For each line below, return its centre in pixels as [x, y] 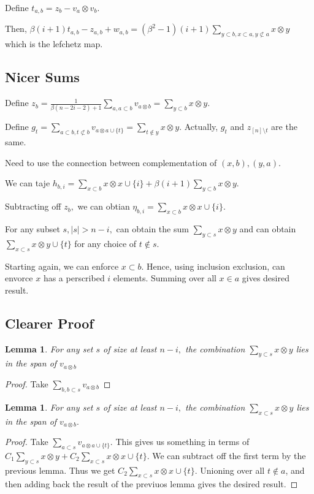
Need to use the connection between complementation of [111, 162]
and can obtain [268, 228]
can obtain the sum [152, 228]
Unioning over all [232, 470]
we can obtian [104, 206]
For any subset [33, 228]
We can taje [28, 183]
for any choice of [105, 243]
